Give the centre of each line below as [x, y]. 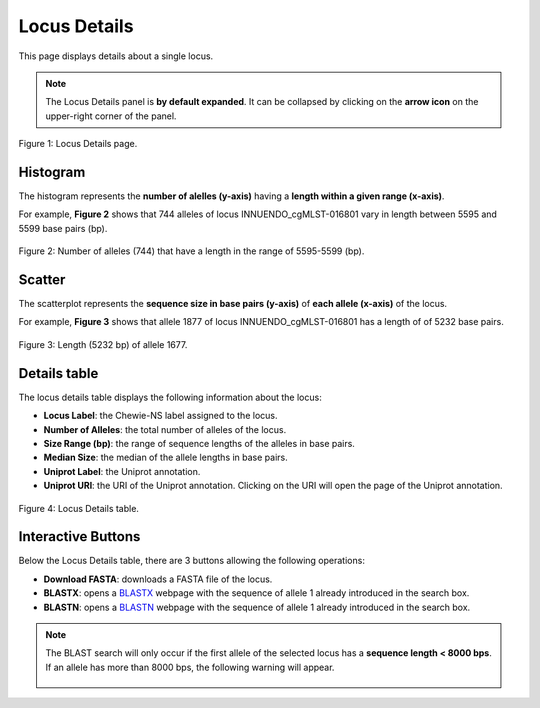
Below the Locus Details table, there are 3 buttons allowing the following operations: [191, 561]
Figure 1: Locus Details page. [78, 144]
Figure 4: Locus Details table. [79, 508]
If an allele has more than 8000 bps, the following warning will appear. [190, 667]
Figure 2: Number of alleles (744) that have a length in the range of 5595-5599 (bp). [191, 251]
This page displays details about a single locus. [116, 56]
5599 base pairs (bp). [63, 228]
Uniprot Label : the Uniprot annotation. [122, 471]
